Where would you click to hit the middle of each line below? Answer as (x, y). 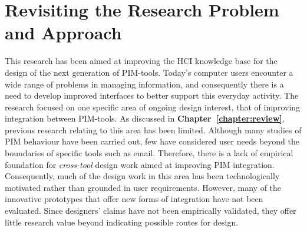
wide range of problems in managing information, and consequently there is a (144, 84)
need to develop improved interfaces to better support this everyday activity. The (152, 95)
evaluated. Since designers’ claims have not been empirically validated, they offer (151, 211)
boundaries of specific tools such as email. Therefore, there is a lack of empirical (149, 153)
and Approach (63, 33)
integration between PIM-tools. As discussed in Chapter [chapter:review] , (145, 118)
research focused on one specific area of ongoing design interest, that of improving (153, 107)
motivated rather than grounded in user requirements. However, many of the (143, 187)
